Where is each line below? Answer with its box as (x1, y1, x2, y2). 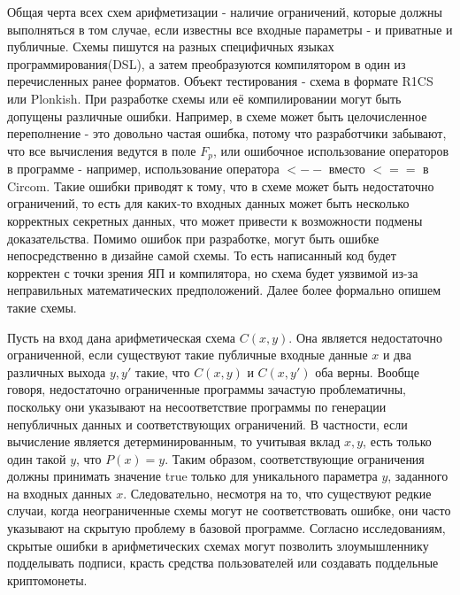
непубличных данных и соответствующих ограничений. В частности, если (7, 414, 408, 433)
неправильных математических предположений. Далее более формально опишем (7, 281, 441, 299)
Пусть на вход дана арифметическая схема (7, 328, 236, 346)
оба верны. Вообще (315, 362, 419, 381)
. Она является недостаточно (288, 328, 442, 346)
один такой (7, 449, 66, 467)
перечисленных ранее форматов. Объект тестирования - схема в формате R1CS (7, 72, 433, 90)
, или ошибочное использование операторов (212, 141, 449, 159)
